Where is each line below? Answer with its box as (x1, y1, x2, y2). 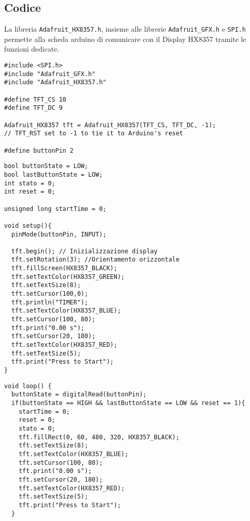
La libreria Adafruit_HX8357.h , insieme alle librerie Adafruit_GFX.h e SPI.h (4, 23, 246, 34)
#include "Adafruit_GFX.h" (4, 70, 95, 78)
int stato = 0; (4, 179, 56, 187)
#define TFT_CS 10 (4, 96, 66, 103)
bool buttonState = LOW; (4, 162, 88, 170)
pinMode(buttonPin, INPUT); (11, 230, 107, 238)
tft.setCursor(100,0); (11, 290, 88, 298)
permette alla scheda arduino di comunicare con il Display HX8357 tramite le (4, 33, 246, 44)
